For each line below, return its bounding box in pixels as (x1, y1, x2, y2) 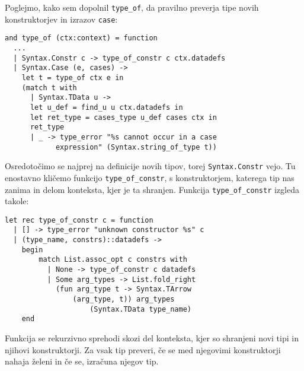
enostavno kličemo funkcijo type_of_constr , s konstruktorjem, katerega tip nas (5, 171, 295, 183)
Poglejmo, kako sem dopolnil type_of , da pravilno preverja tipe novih (5, 1, 259, 13)
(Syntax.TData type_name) (89, 305, 191, 313)
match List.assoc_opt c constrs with (39, 255, 187, 264)
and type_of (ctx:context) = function (5, 34, 158, 43)
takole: (5, 195, 29, 207)
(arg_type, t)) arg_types (72, 295, 175, 303)
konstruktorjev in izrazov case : (5, 12, 118, 25)
